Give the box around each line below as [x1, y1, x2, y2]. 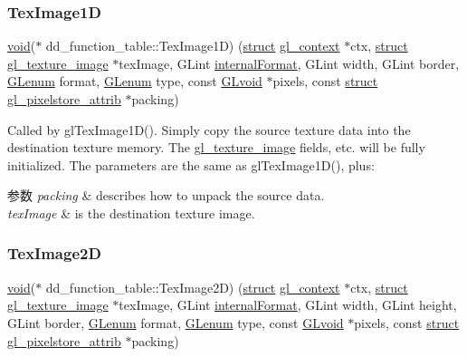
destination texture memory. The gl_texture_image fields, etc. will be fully [7, 138, 425, 157]
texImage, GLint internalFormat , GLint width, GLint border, [119, 53, 460, 72]
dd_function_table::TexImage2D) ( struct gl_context [45, 277, 340, 296]
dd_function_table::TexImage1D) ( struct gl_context [45, 36, 340, 55]
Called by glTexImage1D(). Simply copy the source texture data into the [7, 120, 411, 139]
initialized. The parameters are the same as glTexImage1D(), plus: [7, 155, 375, 174]
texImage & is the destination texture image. [7, 203, 255, 222]
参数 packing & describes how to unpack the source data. [7, 186, 325, 205]
